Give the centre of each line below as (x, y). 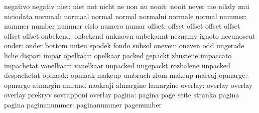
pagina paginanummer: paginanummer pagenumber (83, 104)
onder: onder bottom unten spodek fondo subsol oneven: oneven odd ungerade (124, 45)
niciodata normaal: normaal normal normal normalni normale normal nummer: (125, 16)
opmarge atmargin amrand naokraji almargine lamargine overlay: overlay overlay (128, 85)
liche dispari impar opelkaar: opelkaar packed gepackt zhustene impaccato (118, 55)
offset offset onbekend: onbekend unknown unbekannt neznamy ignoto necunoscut (130, 35)
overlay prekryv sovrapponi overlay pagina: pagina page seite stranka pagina (122, 95)
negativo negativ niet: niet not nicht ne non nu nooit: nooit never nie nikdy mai (127, 6)
